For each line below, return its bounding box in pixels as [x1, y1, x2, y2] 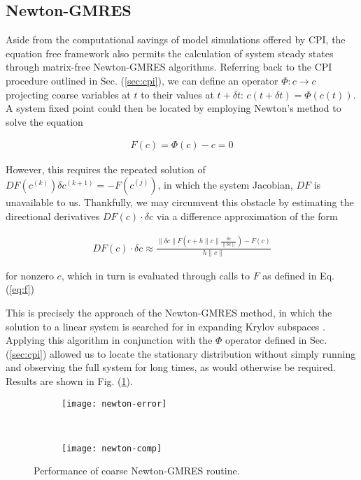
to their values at [141, 87, 214, 101]
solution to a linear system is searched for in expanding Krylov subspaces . [6, 319, 325, 333]
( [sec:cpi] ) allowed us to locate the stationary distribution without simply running [6, 346, 356, 361]
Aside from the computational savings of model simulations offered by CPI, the [6, 32, 346, 47]
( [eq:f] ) [6, 282, 34, 296]
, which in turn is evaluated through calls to [61, 268, 250, 282]
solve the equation [6, 114, 83, 129]
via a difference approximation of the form [156, 208, 338, 223]
